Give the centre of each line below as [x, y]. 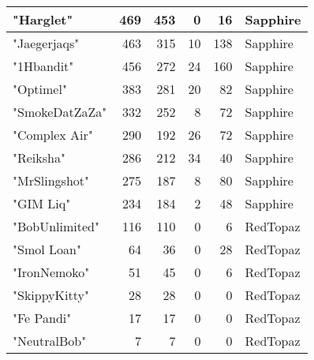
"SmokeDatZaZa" [60, 112]
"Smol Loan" [47, 249]
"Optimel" [40, 89]
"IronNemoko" [51, 272]
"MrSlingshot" [51, 180]
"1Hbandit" [43, 66]
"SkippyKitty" [51, 295]
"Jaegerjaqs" [46, 43]
